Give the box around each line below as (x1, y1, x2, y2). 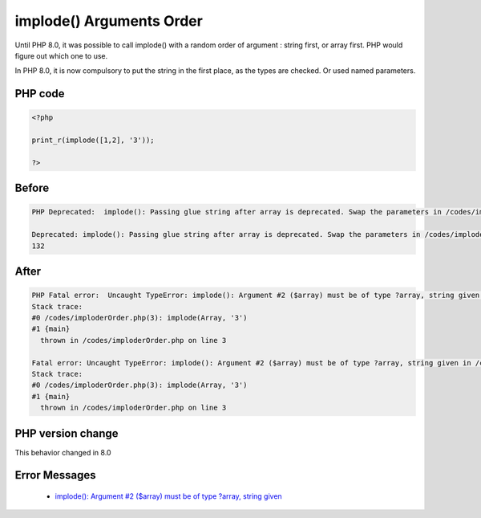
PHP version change (14, 426, 119, 440)
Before (14, 182, 50, 195)
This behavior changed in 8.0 (14, 447, 111, 457)
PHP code (14, 87, 65, 100)
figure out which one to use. (14, 51, 108, 60)
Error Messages (14, 468, 96, 482)
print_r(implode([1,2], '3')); (31, 136, 156, 145)
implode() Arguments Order (14, 12, 204, 30)
